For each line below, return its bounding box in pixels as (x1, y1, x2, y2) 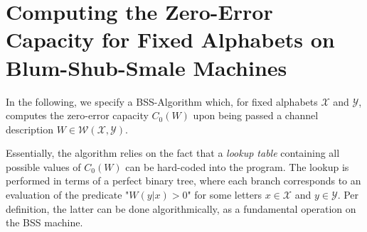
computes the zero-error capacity (6, 108, 149, 123)
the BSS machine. (6, 215, 83, 230)
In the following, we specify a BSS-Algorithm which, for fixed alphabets (6, 94, 318, 109)
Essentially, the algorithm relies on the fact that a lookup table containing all (6, 145, 340, 160)
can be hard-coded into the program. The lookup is (125, 159, 349, 174)
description (6, 121, 54, 136)
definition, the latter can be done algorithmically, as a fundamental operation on (6, 201, 356, 216)
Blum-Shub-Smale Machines (6, 53, 287, 82)
